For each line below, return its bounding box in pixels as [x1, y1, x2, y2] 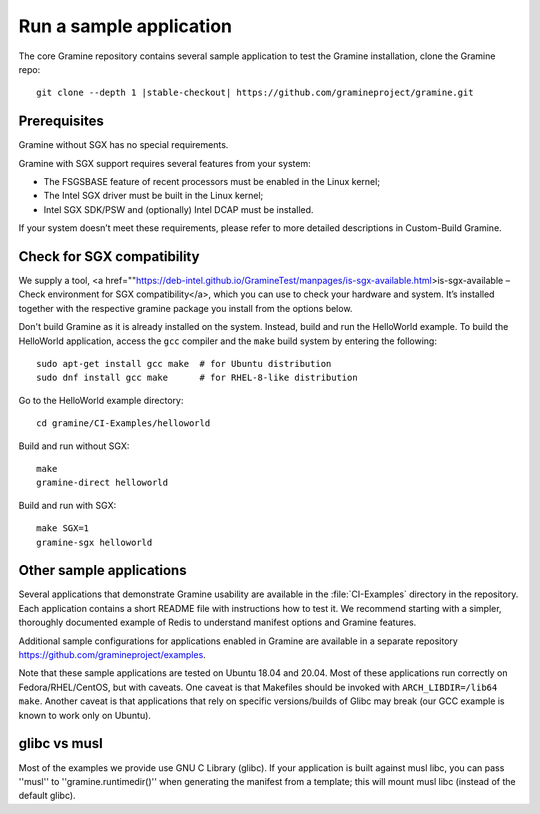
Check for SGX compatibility [18, 248, 200, 265]
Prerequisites [18, 113, 104, 130]
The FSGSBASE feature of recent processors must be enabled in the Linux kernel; [43, 176, 380, 188]
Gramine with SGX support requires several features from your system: [18, 157, 311, 169]
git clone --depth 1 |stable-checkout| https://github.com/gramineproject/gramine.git [36, 87, 474, 99]
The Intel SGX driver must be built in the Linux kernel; [43, 190, 264, 202]
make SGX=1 [36, 523, 90, 534]
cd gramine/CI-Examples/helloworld [36, 418, 211, 429]
